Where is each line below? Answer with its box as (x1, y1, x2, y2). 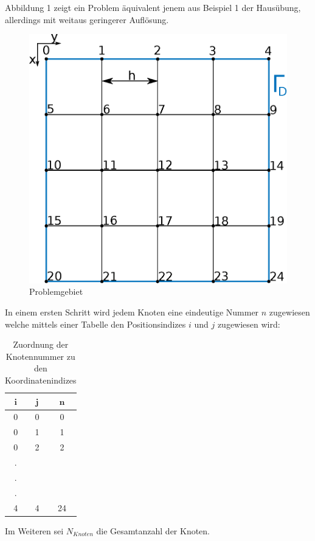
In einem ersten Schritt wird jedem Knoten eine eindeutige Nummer (5, 306, 259, 319)
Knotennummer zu (5, 350, 75, 362)
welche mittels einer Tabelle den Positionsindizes (5, 317, 186, 330)
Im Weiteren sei (5, 524, 64, 537)
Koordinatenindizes (5, 374, 77, 386)
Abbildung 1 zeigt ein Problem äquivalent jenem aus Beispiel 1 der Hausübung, (5, 1, 301, 13)
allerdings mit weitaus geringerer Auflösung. (5, 13, 169, 26)
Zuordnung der (13, 338, 69, 351)
